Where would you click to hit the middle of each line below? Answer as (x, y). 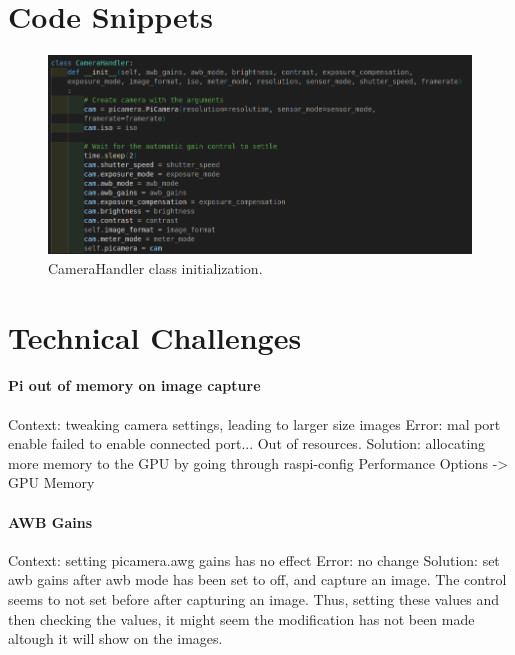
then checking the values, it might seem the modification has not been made (241, 618)
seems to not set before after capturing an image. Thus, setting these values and (253, 598)
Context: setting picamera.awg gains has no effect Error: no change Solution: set (254, 559)
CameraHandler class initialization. (155, 267)
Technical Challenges (155, 336)
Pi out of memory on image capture (134, 385)
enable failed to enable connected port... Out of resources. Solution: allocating (247, 443)
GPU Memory (51, 482)
